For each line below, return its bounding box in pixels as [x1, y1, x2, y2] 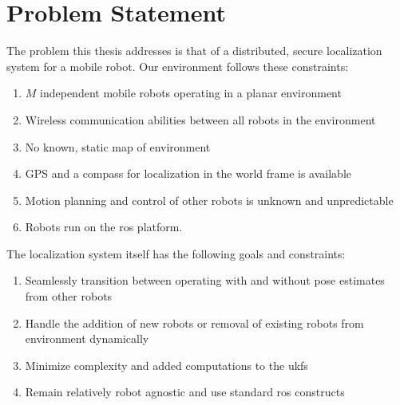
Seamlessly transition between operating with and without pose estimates [25, 272, 385, 289]
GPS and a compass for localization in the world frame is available [25, 165, 351, 182]
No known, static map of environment [25, 138, 211, 155]
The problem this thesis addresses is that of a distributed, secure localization [6, 42, 382, 59]
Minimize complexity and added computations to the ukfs [25, 356, 308, 373]
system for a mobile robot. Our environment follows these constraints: [6, 57, 349, 74]
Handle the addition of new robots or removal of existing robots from [25, 314, 364, 331]
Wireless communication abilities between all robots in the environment [25, 111, 376, 128]
